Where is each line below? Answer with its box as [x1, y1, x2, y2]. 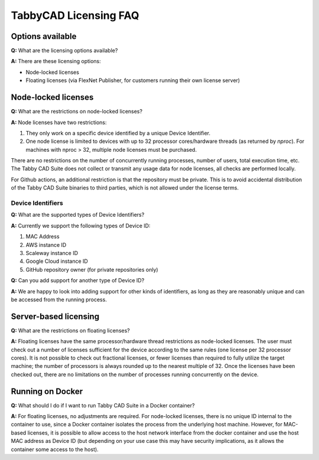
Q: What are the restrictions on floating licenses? [11, 327, 130, 334]
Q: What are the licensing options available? [11, 47, 118, 54]
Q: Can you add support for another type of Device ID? [11, 277, 145, 284]
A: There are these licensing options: [11, 58, 102, 65]
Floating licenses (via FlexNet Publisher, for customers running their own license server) [25, 77, 240, 84]
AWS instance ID [25, 241, 67, 248]
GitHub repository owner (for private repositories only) [25, 266, 159, 273]
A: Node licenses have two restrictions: [11, 119, 107, 126]
